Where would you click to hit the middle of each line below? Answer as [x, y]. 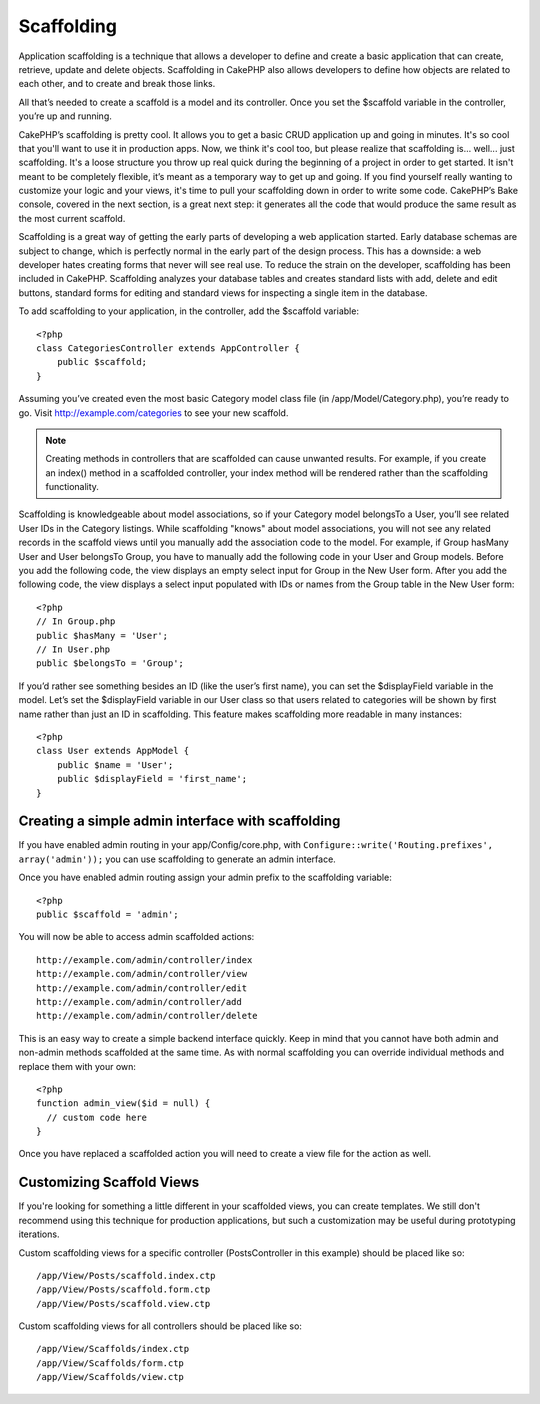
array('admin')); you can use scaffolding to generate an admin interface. [177, 859]
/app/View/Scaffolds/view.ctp [110, 1377]
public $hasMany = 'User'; [102, 635]
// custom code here [97, 1117]
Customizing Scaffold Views [109, 1182]
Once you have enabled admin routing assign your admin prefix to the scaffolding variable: [205, 877]
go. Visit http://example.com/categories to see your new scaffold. [153, 412]
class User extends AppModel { [113, 751]
